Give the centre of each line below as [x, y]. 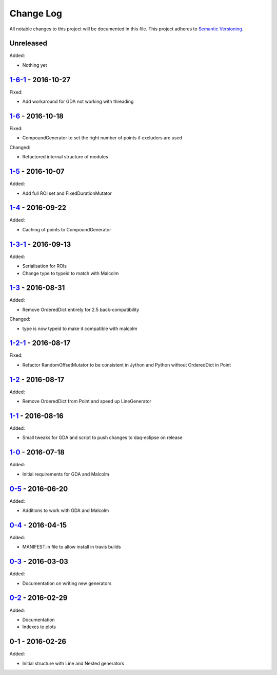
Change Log [36, 13]
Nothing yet [35, 65]
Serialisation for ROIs [44, 266]
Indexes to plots [39, 627]
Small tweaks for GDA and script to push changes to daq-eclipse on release [102, 437]
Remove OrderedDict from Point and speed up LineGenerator [87, 402]
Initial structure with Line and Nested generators [73, 663]
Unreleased [28, 43]
